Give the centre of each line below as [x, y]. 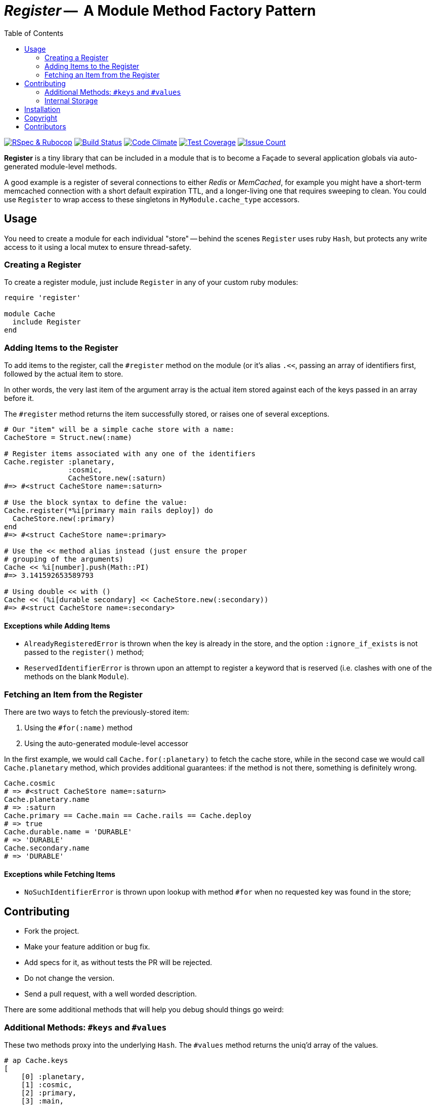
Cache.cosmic [30, 783]
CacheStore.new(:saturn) [117, 478]
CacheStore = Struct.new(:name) [68, 438]
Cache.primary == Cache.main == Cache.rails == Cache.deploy [128, 816]
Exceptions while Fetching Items [60, 874]
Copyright [41, 118]
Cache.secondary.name [47, 848]
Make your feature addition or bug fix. [87, 947]
